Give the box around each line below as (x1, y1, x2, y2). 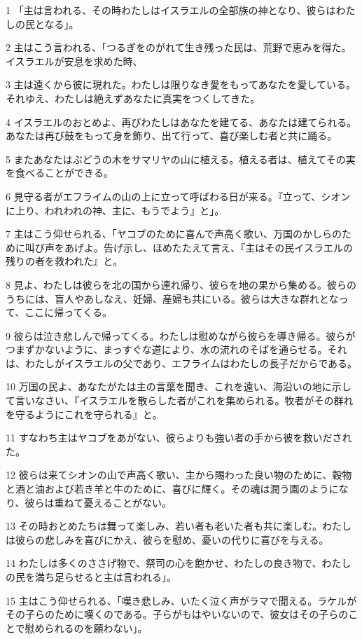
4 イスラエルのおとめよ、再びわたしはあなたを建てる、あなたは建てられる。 (6, 114, 357, 129)
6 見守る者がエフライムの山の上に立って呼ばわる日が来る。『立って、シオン (6, 188, 351, 203)
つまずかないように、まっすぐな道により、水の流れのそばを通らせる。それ (6, 342, 347, 357)
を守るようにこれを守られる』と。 (6, 406, 162, 421)
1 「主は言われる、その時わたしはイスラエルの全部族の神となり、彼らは (6, 3, 336, 17)
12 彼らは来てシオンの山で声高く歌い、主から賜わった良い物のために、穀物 (6, 467, 352, 482)
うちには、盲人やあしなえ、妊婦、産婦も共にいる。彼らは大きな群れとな (6, 291, 339, 305)
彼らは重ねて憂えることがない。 (25, 495, 172, 509)
